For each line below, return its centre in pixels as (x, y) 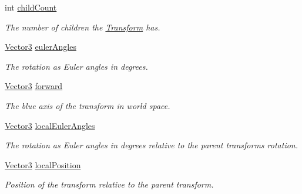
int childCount (31, 7)
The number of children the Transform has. (83, 27)
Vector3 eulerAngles (41, 47)
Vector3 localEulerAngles (50, 125)
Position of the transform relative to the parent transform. (109, 184)
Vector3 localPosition (43, 164)
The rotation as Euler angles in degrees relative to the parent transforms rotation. (152, 145)
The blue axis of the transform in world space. (88, 105)
